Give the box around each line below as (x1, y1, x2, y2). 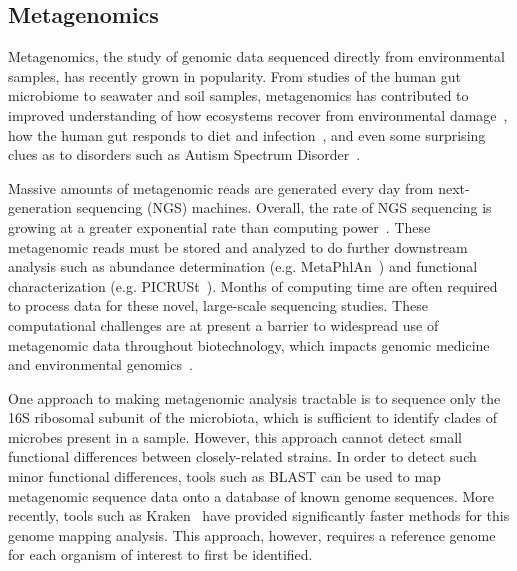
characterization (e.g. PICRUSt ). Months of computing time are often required (8, 275, 498, 296)
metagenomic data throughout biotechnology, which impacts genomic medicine (8, 334, 490, 355)
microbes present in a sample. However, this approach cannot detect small (8, 426, 462, 447)
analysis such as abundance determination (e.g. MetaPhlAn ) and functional (8, 256, 478, 277)
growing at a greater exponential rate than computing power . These (8, 216, 431, 237)
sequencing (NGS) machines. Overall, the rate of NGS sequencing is (76, 197, 492, 218)
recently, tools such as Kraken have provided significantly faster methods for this (8, 505, 510, 526)
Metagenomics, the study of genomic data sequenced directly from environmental (8, 46, 505, 67)
